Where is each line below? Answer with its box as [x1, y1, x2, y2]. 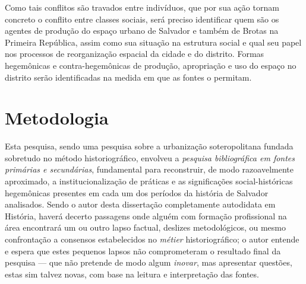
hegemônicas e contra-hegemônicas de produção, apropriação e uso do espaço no [5, 59, 296, 71]
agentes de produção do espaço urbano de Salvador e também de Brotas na [5, 24, 279, 37]
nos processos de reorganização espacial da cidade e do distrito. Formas [5, 47, 264, 60]
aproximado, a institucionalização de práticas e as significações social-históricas [5, 175, 293, 187]
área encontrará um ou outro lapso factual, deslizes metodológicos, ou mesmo [5, 221, 286, 234]
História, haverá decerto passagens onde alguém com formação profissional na [5, 209, 287, 222]
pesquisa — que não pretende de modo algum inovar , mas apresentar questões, [5, 256, 292, 269]
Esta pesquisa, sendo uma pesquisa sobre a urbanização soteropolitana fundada [5, 140, 294, 152]
